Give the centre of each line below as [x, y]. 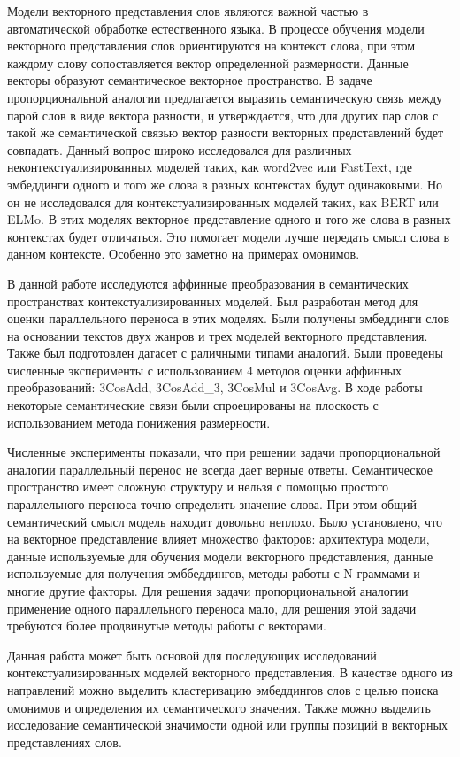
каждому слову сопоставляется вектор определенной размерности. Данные [208, 62]
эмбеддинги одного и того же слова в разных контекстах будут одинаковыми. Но [225, 184]
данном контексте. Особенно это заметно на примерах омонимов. [184, 254]
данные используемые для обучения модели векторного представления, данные [220, 556]
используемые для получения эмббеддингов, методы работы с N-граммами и [214, 573]
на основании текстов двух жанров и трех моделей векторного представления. [218, 335]
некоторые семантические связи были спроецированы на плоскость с [193, 405]
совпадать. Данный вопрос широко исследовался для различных [180, 149]
